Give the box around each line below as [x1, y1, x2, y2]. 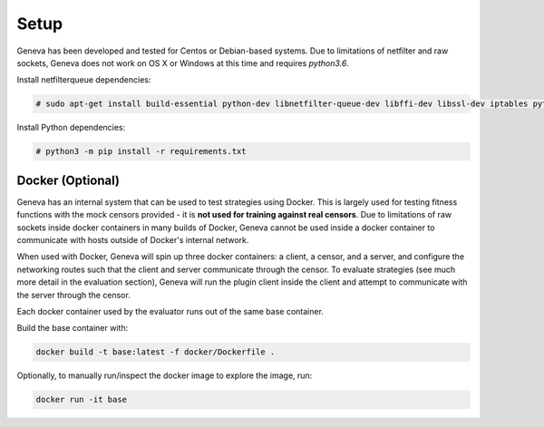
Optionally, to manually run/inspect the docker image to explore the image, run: [16, 370, 313, 381]
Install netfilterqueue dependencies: [16, 74, 151, 85]
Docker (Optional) [16, 172, 120, 188]
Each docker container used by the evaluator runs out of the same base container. [16, 306, 324, 316]
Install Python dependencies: [16, 122, 126, 133]
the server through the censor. [16, 289, 131, 300]
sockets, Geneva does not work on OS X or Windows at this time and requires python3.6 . [16, 57, 349, 68]
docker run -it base [35, 394, 127, 405]
